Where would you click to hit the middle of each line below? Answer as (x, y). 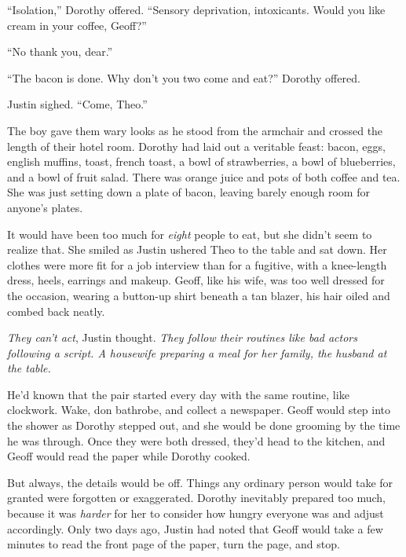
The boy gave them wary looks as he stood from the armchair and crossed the (195, 130)
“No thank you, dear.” (60, 51)
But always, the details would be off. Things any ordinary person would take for (200, 482)
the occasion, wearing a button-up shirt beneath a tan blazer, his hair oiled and (199, 295)
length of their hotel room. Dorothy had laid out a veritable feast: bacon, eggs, (196, 146)
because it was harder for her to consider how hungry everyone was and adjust (196, 513)
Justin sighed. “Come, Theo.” (77, 104)
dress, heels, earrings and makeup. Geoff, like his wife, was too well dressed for (196, 280)
